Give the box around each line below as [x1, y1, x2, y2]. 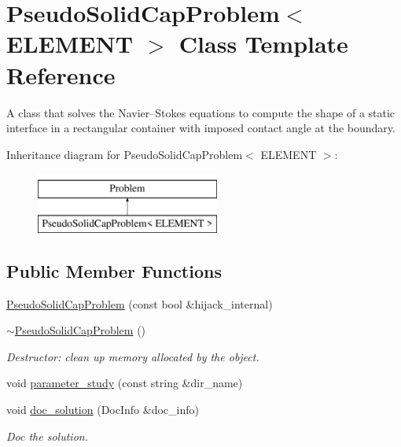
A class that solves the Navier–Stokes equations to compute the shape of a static [6, 104, 395, 120]
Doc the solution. [6, 427, 88, 444]
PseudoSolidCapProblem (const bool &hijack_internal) [6, 295, 273, 312]
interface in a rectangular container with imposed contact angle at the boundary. [6, 120, 395, 136]
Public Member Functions [6, 258, 222, 283]
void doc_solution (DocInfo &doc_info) [6, 401, 199, 418]
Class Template [178, 28, 348, 60]
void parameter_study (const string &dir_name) [6, 375, 243, 391]
